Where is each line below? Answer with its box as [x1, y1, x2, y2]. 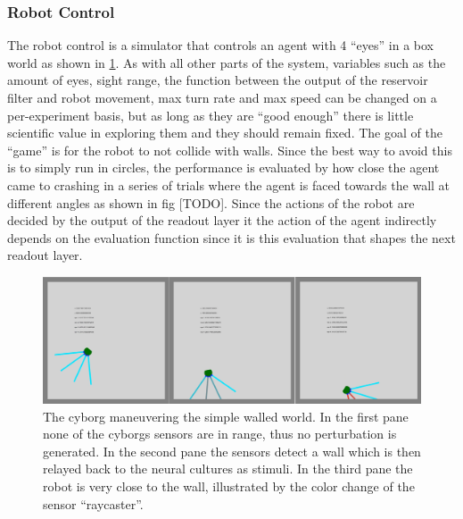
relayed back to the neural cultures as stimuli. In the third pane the [43, 459, 413, 478]
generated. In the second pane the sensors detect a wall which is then [43, 441, 421, 460]
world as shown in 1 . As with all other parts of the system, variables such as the [7, 53, 446, 71]
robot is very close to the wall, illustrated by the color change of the [43, 476, 415, 495]
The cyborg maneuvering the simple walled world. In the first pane [43, 406, 409, 425]
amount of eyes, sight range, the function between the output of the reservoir [7, 71, 428, 89]
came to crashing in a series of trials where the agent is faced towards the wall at [7, 175, 451, 194]
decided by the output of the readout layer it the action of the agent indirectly [7, 211, 437, 230]
